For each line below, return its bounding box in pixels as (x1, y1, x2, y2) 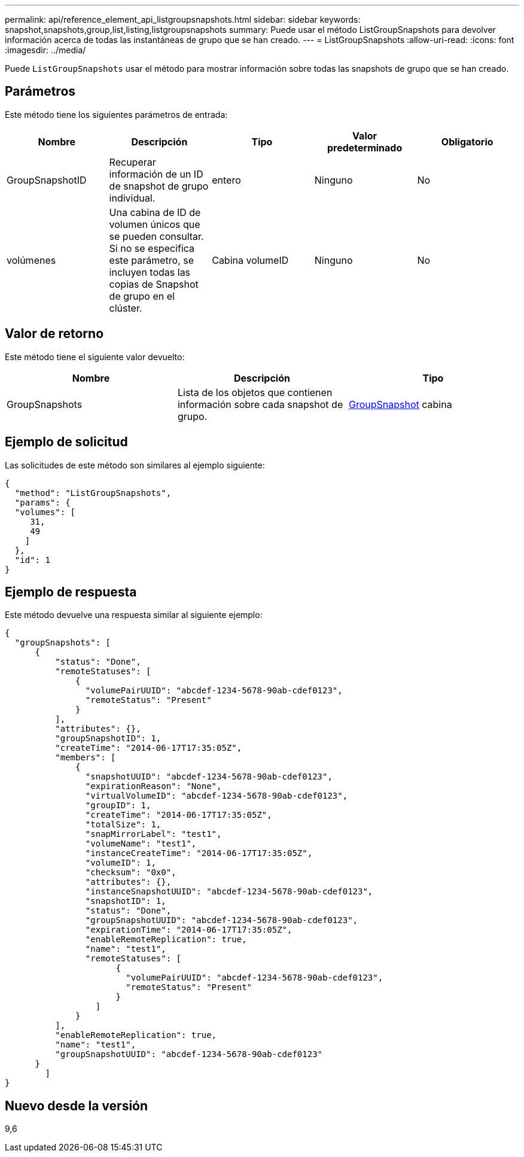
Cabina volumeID (212, 254, 289, 266)
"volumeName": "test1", (85, 839, 197, 849)
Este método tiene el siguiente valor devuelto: (5, 351, 185, 362)
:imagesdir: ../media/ (5, 45, 86, 55)
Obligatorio (441, 135, 493, 148)
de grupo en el (109, 290, 175, 302)
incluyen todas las (109, 266, 191, 278)
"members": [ (55, 753, 116, 763)
